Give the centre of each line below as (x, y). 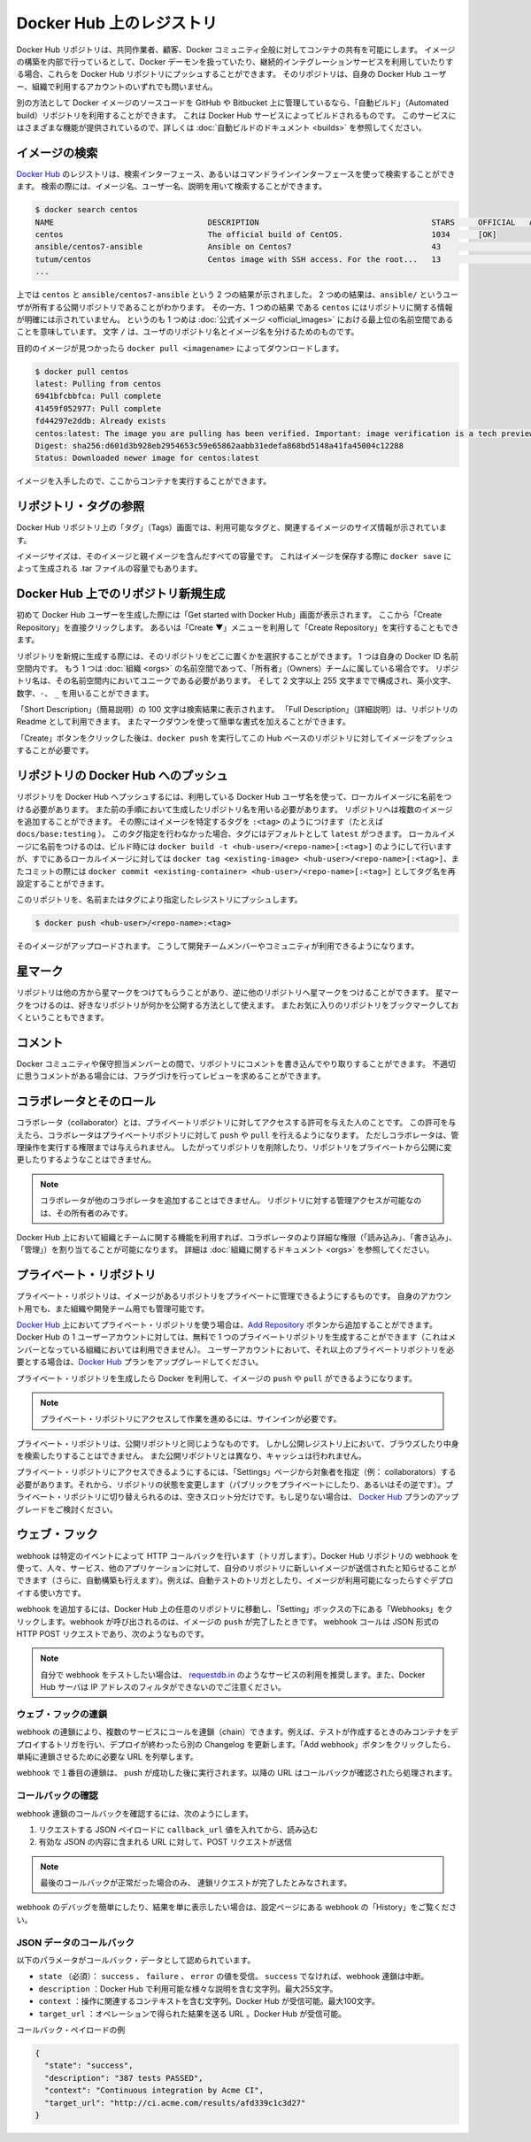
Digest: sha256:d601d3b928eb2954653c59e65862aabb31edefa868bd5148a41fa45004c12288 (219, 445)
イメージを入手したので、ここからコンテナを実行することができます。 (144, 481)
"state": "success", (89, 2065)
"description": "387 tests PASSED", (124, 2078)
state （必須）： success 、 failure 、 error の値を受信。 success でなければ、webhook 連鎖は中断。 (234, 1977)
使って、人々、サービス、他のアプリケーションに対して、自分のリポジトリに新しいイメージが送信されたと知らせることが (236, 1568)
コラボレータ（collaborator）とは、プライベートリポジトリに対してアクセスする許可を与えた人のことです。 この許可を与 (236, 1123)
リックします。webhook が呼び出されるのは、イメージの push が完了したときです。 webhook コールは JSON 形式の (228, 1621)
